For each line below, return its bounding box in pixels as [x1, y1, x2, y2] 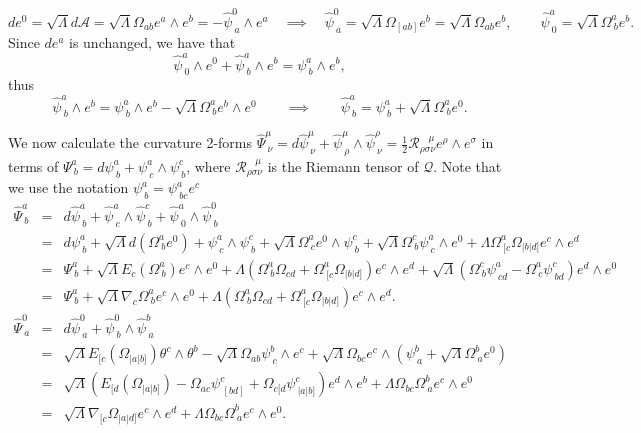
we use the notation [8, 177, 129, 198]
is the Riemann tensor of [267, 155, 419, 176]
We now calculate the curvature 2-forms [8, 132, 253, 153]
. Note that [433, 155, 502, 176]
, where [186, 155, 231, 176]
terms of [8, 155, 59, 176]
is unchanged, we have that [69, 32, 236, 53]
